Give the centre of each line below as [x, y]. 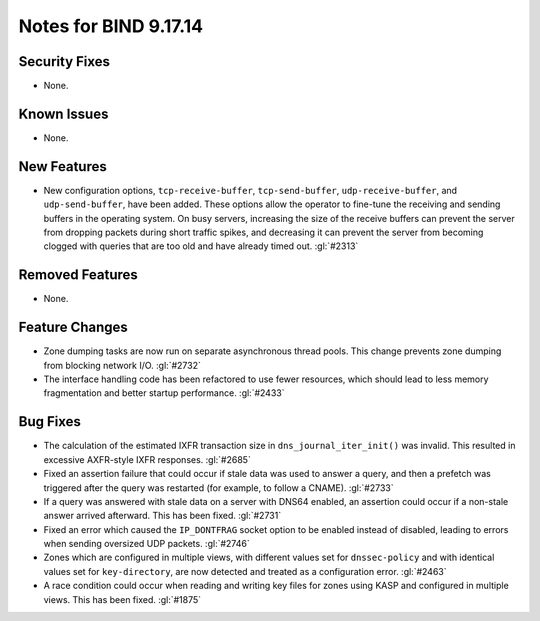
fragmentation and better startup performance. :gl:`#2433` [164, 393]
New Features [62, 166]
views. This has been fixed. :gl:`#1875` [122, 599]
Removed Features [78, 275]
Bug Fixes [50, 421]
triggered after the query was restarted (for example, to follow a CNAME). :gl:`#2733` [218, 487]
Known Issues [63, 113]
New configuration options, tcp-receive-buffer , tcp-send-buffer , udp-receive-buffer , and [250, 190]
